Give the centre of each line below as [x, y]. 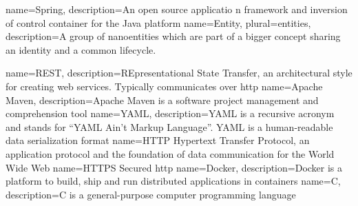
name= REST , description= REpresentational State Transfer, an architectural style [179, 73]
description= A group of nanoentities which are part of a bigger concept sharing [173, 36]
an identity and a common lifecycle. [81, 49]
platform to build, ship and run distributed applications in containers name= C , [173, 181]
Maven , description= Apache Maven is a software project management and [162, 100]
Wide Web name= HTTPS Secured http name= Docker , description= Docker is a [174, 167]
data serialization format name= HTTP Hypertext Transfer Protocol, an [158, 140]
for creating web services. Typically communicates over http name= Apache [164, 86]
